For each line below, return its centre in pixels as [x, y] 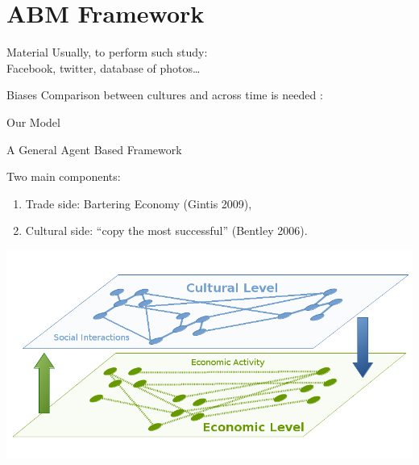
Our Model [33, 121]
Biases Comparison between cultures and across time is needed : [165, 95]
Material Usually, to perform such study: [107, 52]
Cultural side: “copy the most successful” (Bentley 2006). [166, 230]
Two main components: [64, 176]
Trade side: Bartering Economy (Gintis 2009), [139, 203]
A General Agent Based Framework [94, 149]
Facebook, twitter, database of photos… [104, 67]
